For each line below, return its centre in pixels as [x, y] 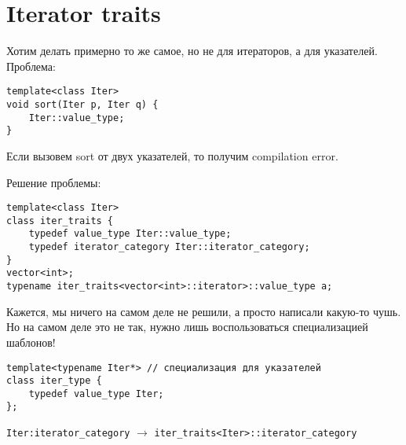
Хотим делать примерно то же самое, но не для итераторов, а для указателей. [192, 51]
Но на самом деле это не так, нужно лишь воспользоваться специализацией [187, 327]
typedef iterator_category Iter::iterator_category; [169, 247]
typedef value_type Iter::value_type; [130, 234]
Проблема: [31, 66]
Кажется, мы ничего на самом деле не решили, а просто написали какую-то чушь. [204, 311]
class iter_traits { [60, 221]
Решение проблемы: [54, 182]
